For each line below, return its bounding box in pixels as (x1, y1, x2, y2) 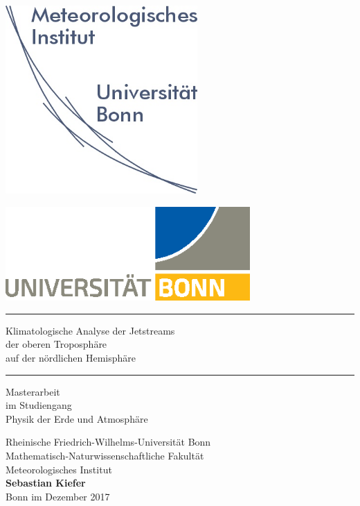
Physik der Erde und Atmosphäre (6, 411, 148, 425)
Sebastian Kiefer (6, 475, 86, 490)
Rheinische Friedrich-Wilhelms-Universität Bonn (6, 435, 211, 449)
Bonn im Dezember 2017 (6, 489, 110, 503)
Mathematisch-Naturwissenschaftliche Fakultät (6, 448, 204, 463)
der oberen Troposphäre (6, 337, 107, 351)
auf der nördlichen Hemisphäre (6, 351, 136, 365)
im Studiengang (6, 398, 72, 412)
